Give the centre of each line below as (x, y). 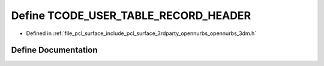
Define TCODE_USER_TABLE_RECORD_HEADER (131, 15)
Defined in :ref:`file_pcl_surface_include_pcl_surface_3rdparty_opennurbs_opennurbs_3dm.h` (141, 33)
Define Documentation (54, 50)
